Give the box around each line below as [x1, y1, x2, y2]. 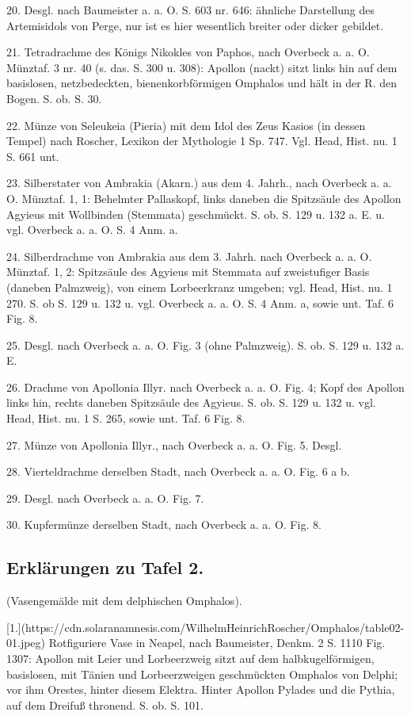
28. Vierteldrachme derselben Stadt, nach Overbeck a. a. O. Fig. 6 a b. [6, 463, 350, 480]
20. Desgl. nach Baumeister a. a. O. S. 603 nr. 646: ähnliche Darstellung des [6, 2, 375, 17]
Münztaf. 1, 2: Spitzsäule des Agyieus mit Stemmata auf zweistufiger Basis [6, 263, 370, 280]
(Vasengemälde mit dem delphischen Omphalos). [6, 592, 242, 609]
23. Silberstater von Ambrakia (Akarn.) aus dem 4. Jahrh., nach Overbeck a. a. [6, 174, 392, 191]
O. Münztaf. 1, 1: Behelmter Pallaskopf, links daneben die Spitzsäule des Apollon [6, 190, 401, 206]
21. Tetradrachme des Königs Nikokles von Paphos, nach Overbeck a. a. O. [6, 44, 370, 60]
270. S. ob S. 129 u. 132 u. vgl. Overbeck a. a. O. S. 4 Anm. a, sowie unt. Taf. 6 [6, 294, 394, 311]
